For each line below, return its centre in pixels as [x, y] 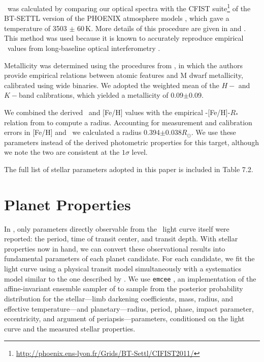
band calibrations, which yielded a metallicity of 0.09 [101, 95]
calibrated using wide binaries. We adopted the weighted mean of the [112, 85]
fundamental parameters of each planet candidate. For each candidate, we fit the [129, 258]
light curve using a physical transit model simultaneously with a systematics [123, 269]
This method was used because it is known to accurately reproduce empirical [124, 38]
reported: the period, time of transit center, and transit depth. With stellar [121, 239]
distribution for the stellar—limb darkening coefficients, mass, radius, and [119, 298]
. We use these [213, 132]
